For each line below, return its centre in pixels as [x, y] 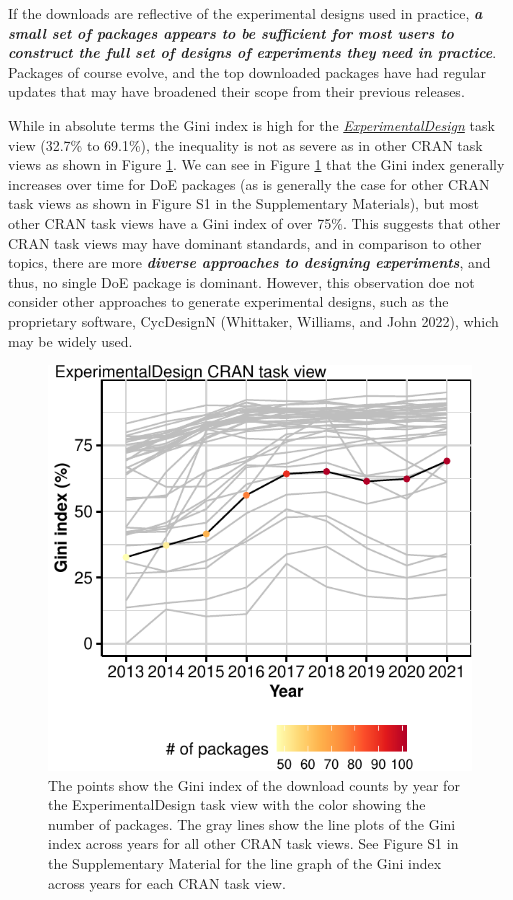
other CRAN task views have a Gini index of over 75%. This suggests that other [254, 222]
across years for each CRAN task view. [167, 882]
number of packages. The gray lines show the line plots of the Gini [252, 823]
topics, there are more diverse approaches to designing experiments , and [249, 262]
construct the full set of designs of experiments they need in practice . [252, 52]
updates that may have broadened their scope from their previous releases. [236, 91]
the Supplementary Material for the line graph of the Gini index [245, 863]
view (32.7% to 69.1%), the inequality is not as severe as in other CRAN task [245, 144]
